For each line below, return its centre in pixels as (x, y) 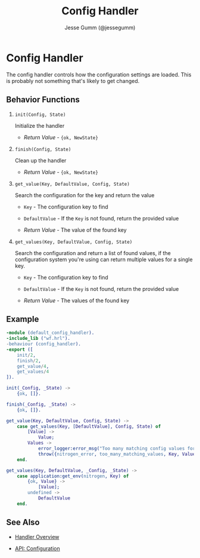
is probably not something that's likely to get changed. (73, 81)
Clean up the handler (40, 160)
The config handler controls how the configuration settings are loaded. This (99, 74)
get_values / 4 (33, 372)
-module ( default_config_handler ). (50, 333)
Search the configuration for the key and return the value (85, 195)
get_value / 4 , (33, 366)
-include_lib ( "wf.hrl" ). (38, 339)
